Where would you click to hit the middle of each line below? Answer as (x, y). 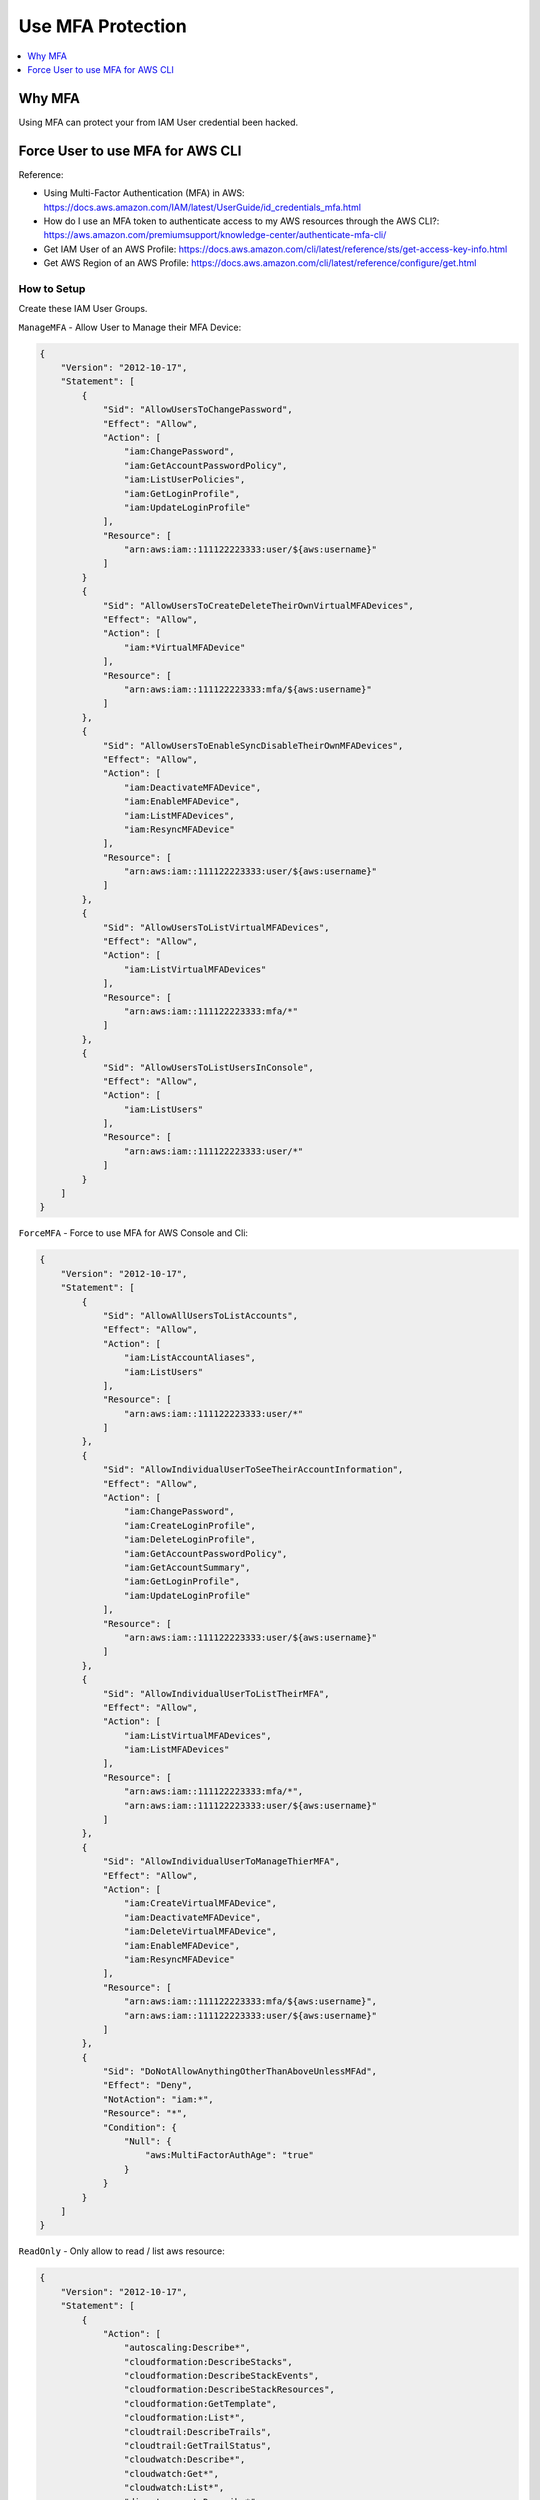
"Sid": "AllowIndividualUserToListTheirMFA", (216, 1693)
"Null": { (147, 2141)
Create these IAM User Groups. (83, 309)
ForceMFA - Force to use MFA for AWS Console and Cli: (133, 1233)
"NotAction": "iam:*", (158, 2099)
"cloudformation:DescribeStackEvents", (221, 2376)
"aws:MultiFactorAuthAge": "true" (229, 2155)
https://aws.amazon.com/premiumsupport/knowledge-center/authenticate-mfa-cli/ (215, 235)
